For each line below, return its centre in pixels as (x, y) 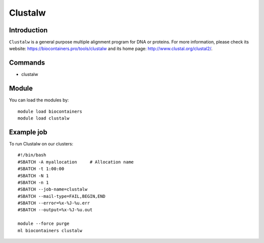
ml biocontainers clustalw (50, 231)
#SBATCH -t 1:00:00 (41, 169)
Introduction (28, 30)
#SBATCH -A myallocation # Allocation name (76, 162)
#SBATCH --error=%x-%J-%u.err (54, 203)
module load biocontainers (50, 111)
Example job (28, 132)
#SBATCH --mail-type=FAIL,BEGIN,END (62, 196)
